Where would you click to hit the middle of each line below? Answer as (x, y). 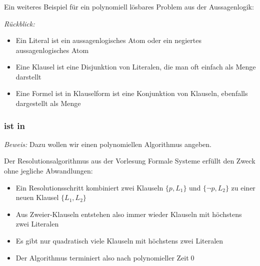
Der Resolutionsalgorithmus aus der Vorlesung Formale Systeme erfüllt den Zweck (130, 161)
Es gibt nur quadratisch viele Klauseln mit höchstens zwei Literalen (119, 241)
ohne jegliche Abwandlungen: (48, 171)
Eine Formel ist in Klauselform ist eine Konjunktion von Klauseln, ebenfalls (132, 93)
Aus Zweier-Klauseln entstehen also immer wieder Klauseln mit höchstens (129, 214)
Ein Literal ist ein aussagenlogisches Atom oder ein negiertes (108, 40)
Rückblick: (19, 23)
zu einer (243, 187)
